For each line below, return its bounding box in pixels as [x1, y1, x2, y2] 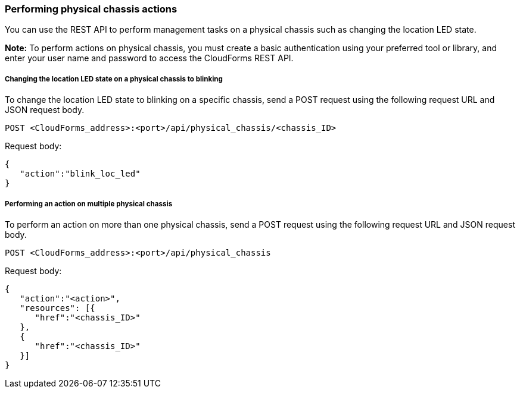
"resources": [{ [20, 303, 95, 313]
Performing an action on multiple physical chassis [5, 199, 173, 208]
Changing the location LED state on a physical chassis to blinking [5, 74, 223, 83]
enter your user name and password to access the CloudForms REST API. [5, 53, 294, 64]
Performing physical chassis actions [5, 3, 178, 15]
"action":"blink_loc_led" [20, 169, 141, 179]
